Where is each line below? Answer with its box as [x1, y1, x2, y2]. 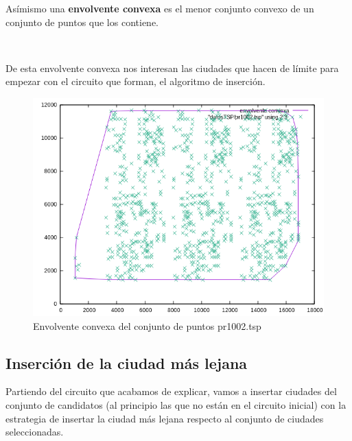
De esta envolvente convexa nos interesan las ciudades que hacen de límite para [5, 60, 339, 75]
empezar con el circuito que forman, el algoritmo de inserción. [5, 74, 266, 88]
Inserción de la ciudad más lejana [5, 352, 248, 373]
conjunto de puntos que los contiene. [5, 14, 159, 29]
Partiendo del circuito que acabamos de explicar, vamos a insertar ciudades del [5, 384, 337, 398]
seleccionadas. [5, 425, 64, 439]
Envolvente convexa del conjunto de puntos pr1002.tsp [33, 318, 261, 333]
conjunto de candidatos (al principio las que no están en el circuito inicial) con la [5, 397, 347, 412]
